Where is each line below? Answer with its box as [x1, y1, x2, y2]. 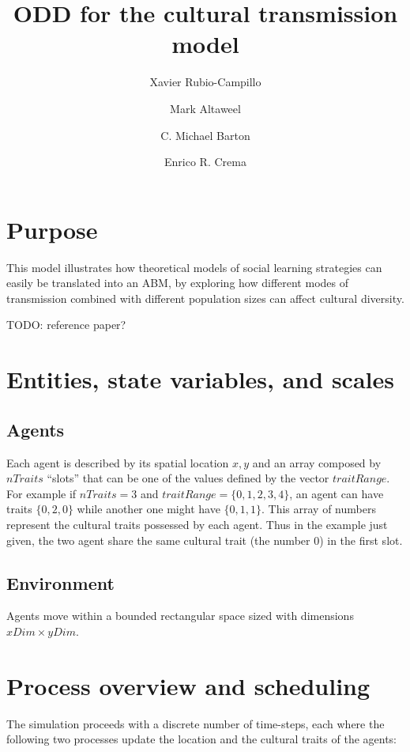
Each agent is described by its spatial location [6, 454, 229, 470]
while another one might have [77, 501, 220, 517]
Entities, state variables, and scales [6, 363, 394, 395]
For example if [6, 485, 77, 501]
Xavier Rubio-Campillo [149, 74, 261, 90]
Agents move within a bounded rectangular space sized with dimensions [6, 607, 354, 624]
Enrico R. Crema [164, 153, 246, 170]
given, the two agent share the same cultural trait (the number [6, 531, 310, 548]
